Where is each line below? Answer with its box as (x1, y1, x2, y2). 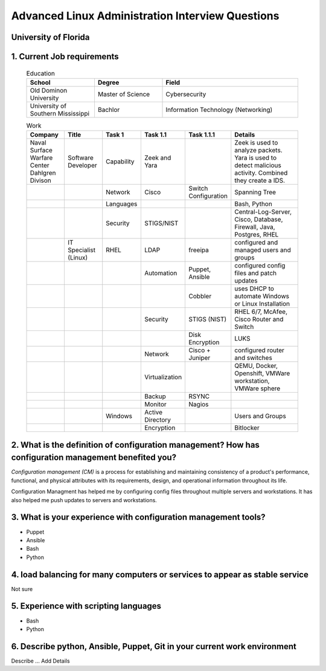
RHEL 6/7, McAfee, (234, 307, 288, 316)
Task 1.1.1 (188, 131, 216, 139)
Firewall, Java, (234, 223, 275, 231)
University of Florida (11, 32, 90, 42)
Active (144, 408, 163, 417)
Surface (30, 146, 53, 154)
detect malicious (234, 161, 282, 169)
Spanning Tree (234, 188, 276, 197)
